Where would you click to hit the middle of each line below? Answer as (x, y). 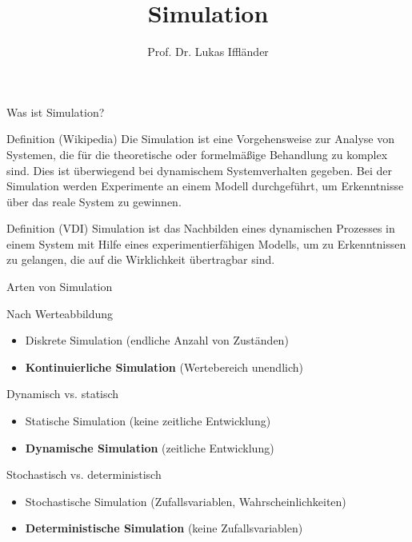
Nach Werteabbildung (60, 313)
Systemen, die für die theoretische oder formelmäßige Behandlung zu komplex (197, 154)
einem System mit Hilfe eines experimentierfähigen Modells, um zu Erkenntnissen (206, 243)
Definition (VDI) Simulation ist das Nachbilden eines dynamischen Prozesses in (201, 228)
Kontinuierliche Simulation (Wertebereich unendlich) (164, 367)
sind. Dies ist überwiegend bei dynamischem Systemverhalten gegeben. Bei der (199, 170)
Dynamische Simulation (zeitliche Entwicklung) (150, 447)
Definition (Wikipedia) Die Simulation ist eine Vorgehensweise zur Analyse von (200, 139)
